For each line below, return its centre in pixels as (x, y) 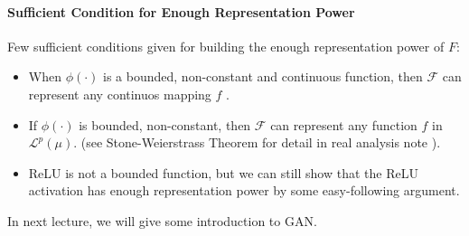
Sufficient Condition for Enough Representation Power (181, 11)
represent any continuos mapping (120, 94)
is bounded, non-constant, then (165, 124)
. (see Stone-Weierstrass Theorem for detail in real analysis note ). (257, 142)
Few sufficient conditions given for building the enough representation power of (226, 46)
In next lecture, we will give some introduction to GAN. (162, 220)
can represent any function (344, 124)
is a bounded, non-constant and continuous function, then (263, 76)
